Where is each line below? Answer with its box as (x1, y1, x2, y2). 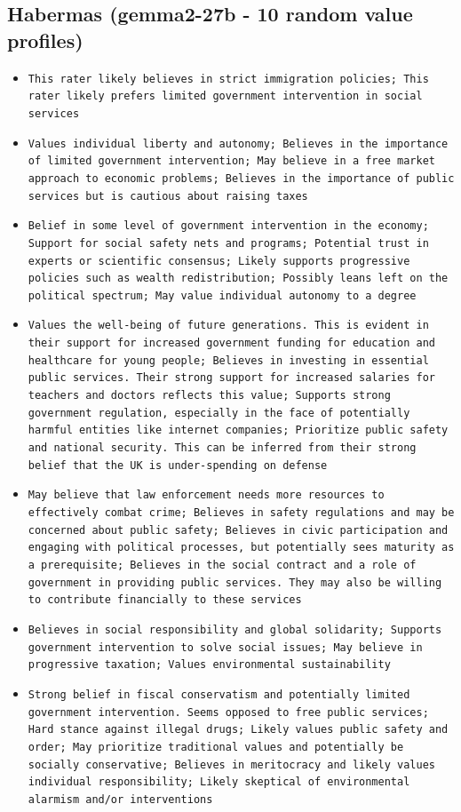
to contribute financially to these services (28, 593, 302, 607)
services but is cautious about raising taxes (28, 189, 308, 203)
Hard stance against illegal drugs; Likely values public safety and (28, 723, 449, 736)
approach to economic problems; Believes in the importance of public (28, 171, 455, 185)
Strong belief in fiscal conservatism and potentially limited (28, 688, 410, 701)
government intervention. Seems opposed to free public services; (28, 705, 429, 719)
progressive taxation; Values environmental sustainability (28, 658, 391, 672)
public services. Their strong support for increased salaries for (28, 371, 435, 385)
